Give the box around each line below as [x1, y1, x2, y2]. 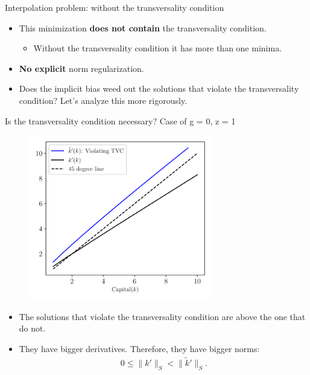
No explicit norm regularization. [19, 62, 144, 74]
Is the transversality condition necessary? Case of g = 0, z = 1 [5, 114, 236, 127]
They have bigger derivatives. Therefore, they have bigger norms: [19, 342, 260, 355]
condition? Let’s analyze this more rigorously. [19, 94, 188, 106]
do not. [19, 322, 46, 335]
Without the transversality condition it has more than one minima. [33, 42, 282, 54]
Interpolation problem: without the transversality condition [5, 1, 224, 13]
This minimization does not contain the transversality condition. [19, 21, 267, 34]
